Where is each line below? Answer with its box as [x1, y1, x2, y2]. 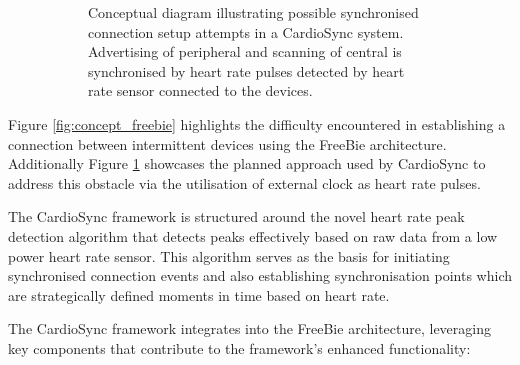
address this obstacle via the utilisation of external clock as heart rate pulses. [8, 172, 481, 193]
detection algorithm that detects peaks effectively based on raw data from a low [8, 225, 498, 246]
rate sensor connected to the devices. [88, 80, 313, 101]
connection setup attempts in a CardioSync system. [88, 21, 404, 42]
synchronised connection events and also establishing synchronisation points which [8, 265, 513, 286]
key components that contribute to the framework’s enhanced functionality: [8, 337, 471, 358]
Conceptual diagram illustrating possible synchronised [88, 2, 419, 22]
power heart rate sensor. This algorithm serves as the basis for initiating [8, 245, 450, 266]
